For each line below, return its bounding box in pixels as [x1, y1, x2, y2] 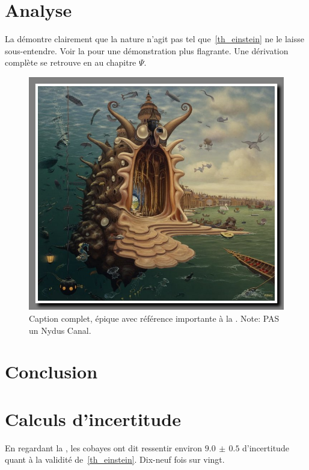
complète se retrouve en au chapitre [5, 56, 136, 69]
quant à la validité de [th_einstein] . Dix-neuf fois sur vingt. [5, 453, 225, 466]
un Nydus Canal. [29, 324, 91, 336]
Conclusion [5, 359, 98, 384]
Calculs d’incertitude [5, 406, 181, 431]
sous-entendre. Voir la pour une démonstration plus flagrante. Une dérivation [5, 44, 289, 57]
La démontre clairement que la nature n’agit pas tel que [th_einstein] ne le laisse [5, 33, 304, 45]
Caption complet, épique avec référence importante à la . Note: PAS [29, 312, 280, 325]
